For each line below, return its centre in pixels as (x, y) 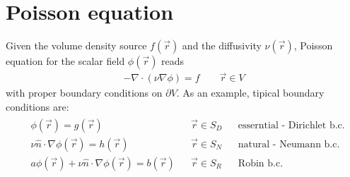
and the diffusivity (222, 45)
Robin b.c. (261, 163)
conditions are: (37, 106)
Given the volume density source (76, 45)
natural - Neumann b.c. (289, 144)
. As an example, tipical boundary (250, 93)
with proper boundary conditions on (84, 93)
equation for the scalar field (65, 61)
